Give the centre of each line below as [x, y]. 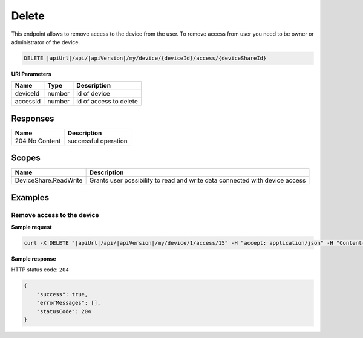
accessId [28, 102]
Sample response [34, 259]
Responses [33, 118]
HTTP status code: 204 [40, 270]
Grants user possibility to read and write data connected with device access [198, 180]
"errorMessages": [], [69, 303]
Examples [30, 197]
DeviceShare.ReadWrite [49, 180]
